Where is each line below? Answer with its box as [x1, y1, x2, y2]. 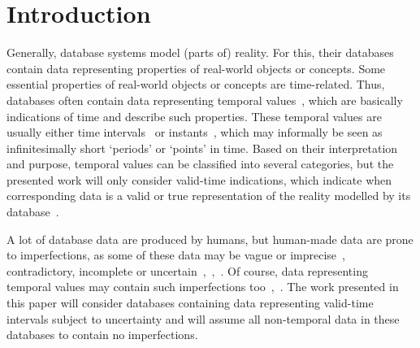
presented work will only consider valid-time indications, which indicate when [6, 171, 392, 188]
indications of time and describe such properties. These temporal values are [6, 107, 382, 124]
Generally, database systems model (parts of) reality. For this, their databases [6, 44, 394, 61]
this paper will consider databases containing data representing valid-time [6, 294, 374, 311]
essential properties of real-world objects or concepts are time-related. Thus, [6, 76, 385, 93]
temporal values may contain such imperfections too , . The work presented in [6, 278, 399, 295]
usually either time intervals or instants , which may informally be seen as [6, 124, 383, 141]
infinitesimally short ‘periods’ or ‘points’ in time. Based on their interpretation [6, 139, 398, 156]
